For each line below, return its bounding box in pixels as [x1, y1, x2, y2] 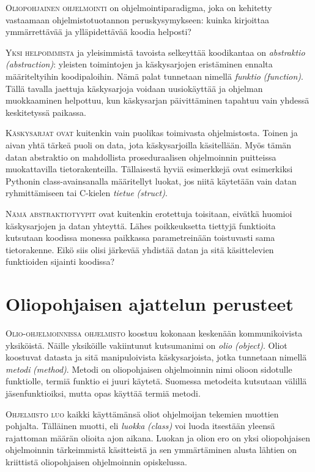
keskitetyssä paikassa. [6, 105, 86, 118]
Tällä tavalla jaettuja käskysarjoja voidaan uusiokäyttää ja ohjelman [6, 82, 263, 94]
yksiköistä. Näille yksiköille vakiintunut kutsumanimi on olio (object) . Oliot [6, 338, 287, 351]
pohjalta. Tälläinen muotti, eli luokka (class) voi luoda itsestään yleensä [6, 419, 275, 432]
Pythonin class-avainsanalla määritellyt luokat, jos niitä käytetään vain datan [6, 174, 297, 187]
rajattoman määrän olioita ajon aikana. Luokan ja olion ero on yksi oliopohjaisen [6, 431, 310, 444]
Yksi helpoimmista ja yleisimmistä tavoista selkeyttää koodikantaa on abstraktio [6, 45, 305, 58]
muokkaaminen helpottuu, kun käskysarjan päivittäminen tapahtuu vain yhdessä [6, 94, 309, 107]
